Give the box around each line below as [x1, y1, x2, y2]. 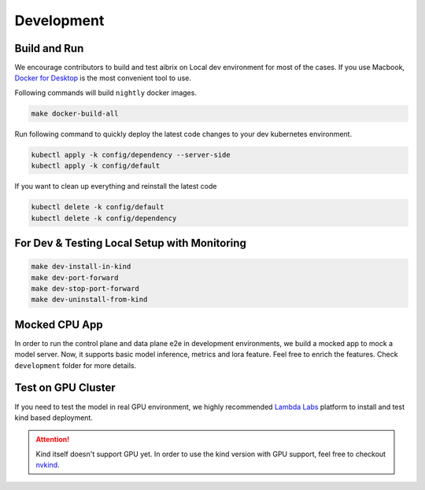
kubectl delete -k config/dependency [31, 213, 177, 223]
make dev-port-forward [31, 273, 119, 282]
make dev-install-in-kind [31, 262, 131, 271]
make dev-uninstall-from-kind [31, 295, 148, 304]
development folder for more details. [14, 360, 137, 370]
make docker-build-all [31, 109, 119, 118]
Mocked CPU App [14, 318, 103, 331]
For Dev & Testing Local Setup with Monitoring [14, 236, 247, 249]
